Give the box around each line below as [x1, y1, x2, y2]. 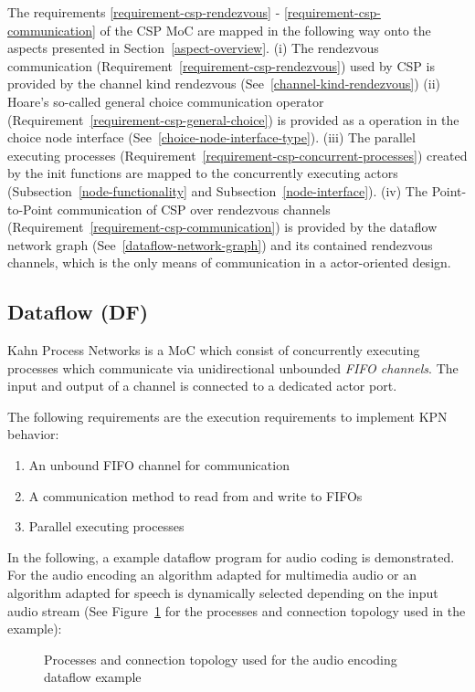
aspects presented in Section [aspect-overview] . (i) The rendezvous [7, 38, 379, 58]
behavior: [7, 425, 59, 444]
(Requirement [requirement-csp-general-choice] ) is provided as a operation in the [7, 110, 459, 129]
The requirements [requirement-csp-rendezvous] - [7, 3, 280, 21]
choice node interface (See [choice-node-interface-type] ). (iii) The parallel [7, 128, 416, 147]
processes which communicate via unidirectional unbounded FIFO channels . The [7, 358, 459, 377]
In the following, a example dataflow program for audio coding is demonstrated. [7, 547, 455, 566]
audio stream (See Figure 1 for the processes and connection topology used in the [7, 601, 466, 620]
